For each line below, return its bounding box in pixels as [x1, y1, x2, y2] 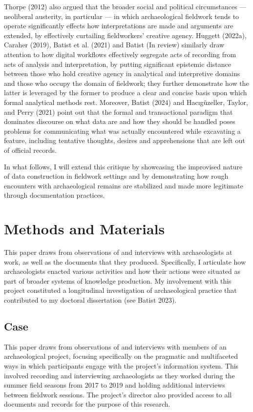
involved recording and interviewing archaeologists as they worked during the [4, 370, 235, 380]
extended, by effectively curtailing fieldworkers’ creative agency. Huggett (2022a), [4, 30, 247, 40]
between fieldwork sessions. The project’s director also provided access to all [4, 389, 232, 399]
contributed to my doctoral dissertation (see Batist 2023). [4, 294, 177, 305]
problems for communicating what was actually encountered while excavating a [4, 125, 241, 136]
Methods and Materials [4, 219, 165, 239]
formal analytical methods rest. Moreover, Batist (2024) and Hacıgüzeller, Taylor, [4, 97, 248, 107]
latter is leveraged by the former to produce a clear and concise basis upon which [4, 87, 247, 98]
